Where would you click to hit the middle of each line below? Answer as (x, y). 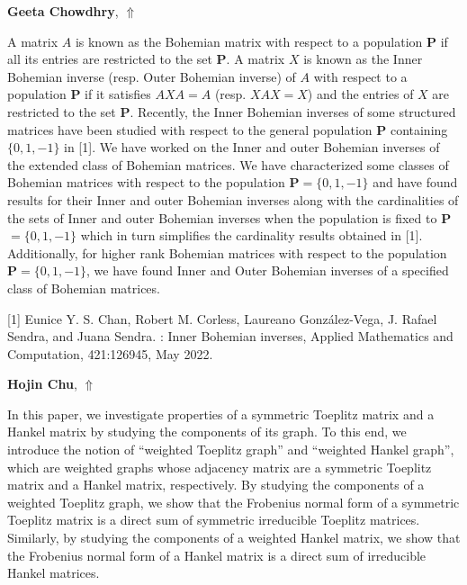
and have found (415, 182)
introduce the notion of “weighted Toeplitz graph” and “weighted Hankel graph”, (231, 450)
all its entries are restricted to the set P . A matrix (146, 59)
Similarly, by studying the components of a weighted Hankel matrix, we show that (234, 538)
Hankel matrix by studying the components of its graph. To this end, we (207, 432)
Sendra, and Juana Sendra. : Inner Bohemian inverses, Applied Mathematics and (230, 336)
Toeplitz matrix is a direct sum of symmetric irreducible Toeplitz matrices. (214, 520)
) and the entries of (360, 94)
